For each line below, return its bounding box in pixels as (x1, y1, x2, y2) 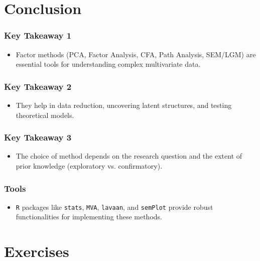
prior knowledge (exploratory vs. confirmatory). (16, 161, 163, 171)
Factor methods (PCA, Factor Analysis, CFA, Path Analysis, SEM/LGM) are (16, 49, 256, 59)
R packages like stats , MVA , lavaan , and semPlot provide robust (16, 201, 213, 212)
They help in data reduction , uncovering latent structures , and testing (16, 100, 232, 110)
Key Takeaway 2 (4, 80, 72, 92)
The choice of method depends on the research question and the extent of (16, 151, 242, 161)
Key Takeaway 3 (4, 131, 72, 144)
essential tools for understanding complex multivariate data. (16, 59, 201, 69)
